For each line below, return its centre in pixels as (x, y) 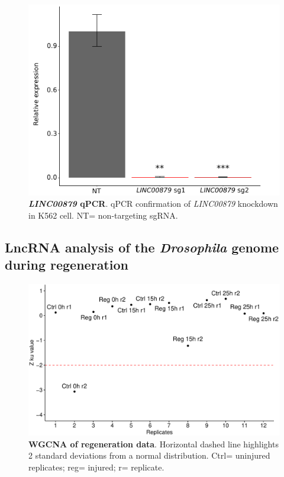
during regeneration (67, 265)
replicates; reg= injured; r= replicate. (96, 467)
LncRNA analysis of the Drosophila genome (142, 247)
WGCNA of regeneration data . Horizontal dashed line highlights (154, 444)
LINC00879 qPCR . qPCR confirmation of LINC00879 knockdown (153, 204)
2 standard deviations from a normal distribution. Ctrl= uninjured (149, 455)
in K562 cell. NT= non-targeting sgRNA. (103, 215)
